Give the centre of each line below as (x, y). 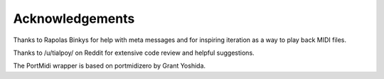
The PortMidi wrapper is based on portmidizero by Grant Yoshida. (110, 66)
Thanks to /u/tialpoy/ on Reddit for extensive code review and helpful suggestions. (134, 53)
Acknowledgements (74, 19)
